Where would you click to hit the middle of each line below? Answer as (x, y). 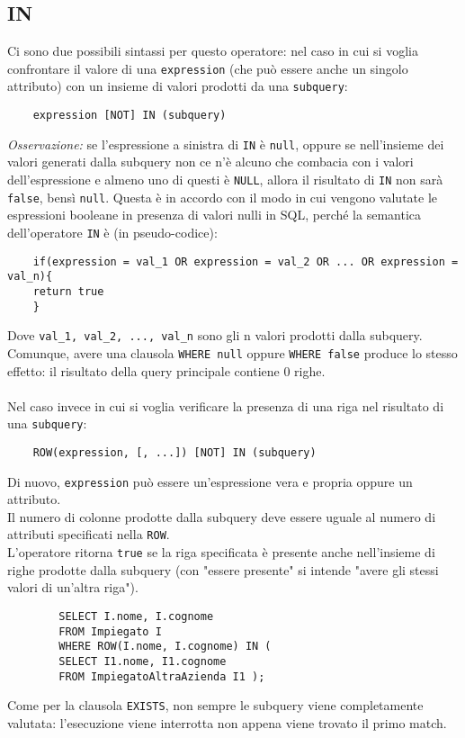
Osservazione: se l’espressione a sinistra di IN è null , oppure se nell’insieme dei (226, 144)
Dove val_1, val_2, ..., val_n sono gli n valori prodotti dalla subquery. (215, 335)
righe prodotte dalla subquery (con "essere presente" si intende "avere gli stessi (223, 569)
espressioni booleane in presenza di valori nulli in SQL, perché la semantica (215, 215)
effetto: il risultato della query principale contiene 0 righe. (166, 370)
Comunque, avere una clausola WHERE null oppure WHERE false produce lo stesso (232, 352)
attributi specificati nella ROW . (89, 534)
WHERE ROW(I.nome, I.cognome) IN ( (165, 647)
